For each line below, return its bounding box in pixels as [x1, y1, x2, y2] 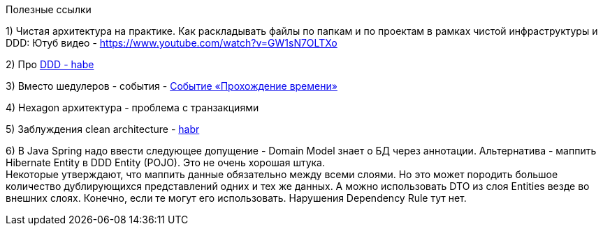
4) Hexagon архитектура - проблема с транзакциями [6, 102, 259, 113]
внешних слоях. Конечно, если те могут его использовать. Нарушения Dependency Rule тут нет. [6, 192, 467, 204]
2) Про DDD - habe [6, 58, 94, 70]
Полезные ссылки [6, 3, 92, 15]
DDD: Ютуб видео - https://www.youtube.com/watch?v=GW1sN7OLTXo [6, 37, 337, 49]
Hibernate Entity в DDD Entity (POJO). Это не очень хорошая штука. [6, 157, 325, 168]
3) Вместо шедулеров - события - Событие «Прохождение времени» [6, 80, 337, 92]
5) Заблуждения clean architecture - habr [6, 123, 200, 135]
